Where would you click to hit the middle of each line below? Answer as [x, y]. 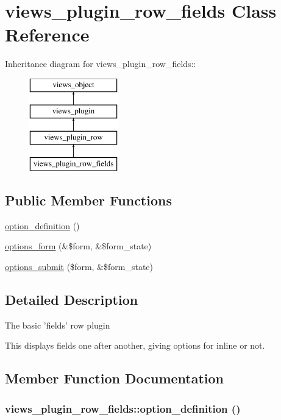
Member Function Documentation [115, 378]
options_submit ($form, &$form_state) [79, 267]
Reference [47, 34]
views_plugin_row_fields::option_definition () [123, 408]
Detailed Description [72, 300]
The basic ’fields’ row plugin [58, 325]
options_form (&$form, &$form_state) [78, 246]
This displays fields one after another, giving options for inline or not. [135, 345]
